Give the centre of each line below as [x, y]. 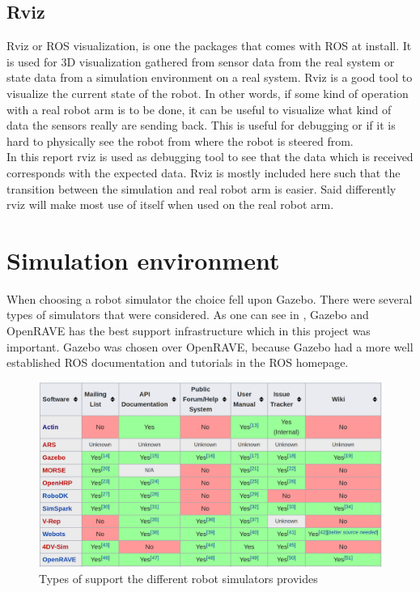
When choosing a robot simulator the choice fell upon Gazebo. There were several [210, 298]
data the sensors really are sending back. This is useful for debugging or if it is [201, 125]
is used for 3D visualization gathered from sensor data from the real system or [201, 61]
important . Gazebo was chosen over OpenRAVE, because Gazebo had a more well [210, 346]
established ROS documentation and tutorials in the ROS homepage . [178, 362]
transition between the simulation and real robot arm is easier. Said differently [202, 188]
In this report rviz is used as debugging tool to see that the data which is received [210, 157]
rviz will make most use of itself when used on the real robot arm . [170, 204]
